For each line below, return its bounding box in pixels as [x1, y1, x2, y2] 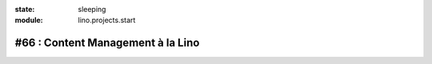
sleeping [78, 5, 106, 13]
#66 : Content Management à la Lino [14, 36, 200, 50]
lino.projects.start [78, 16, 136, 25]
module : [14, 16, 43, 25]
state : [14, 5, 35, 13]
